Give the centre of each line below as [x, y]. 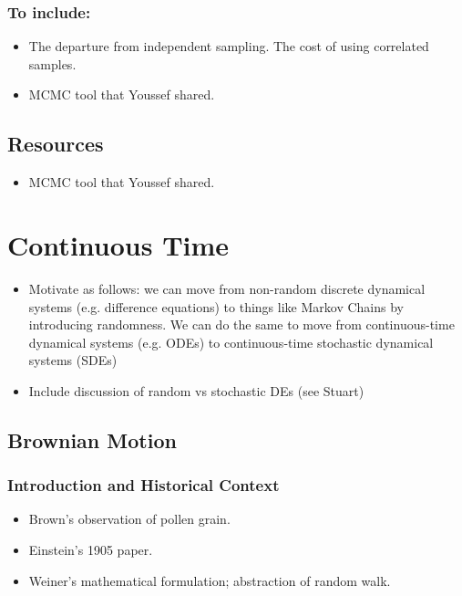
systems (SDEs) [73, 360]
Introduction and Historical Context [144, 485]
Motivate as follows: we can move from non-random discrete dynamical [227, 288]
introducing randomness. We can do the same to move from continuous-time [241, 324]
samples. [52, 63]
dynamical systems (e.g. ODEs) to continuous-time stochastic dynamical [231, 342]
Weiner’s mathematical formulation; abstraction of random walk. [210, 580]
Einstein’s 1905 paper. [91, 550]
